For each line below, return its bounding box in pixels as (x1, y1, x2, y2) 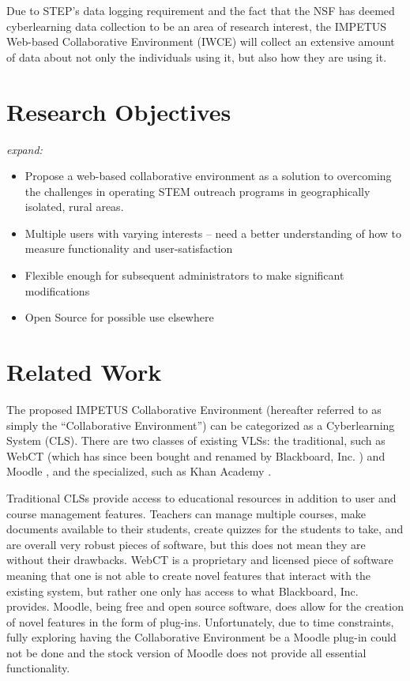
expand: (6, 141, 43, 157)
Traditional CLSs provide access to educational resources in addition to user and (6, 489, 397, 506)
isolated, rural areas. (24, 198, 124, 215)
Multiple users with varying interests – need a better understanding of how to (24, 224, 402, 241)
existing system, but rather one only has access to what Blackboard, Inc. (6, 582, 359, 599)
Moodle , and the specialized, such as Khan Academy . (6, 463, 272, 480)
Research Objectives (6, 95, 231, 127)
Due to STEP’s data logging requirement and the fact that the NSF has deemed (6, 2, 395, 18)
